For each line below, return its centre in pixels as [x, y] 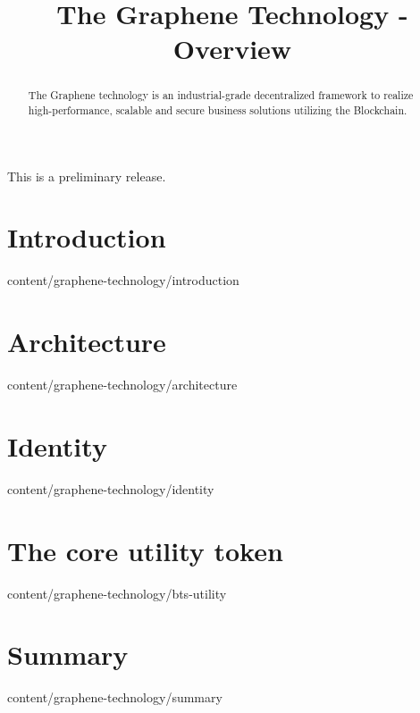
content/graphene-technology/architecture [122, 385]
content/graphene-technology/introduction [123, 280]
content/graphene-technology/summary [115, 697]
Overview [232, 49]
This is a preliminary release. [87, 176]
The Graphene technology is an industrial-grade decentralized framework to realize [221, 95]
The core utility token [145, 550]
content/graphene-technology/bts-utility [117, 593]
